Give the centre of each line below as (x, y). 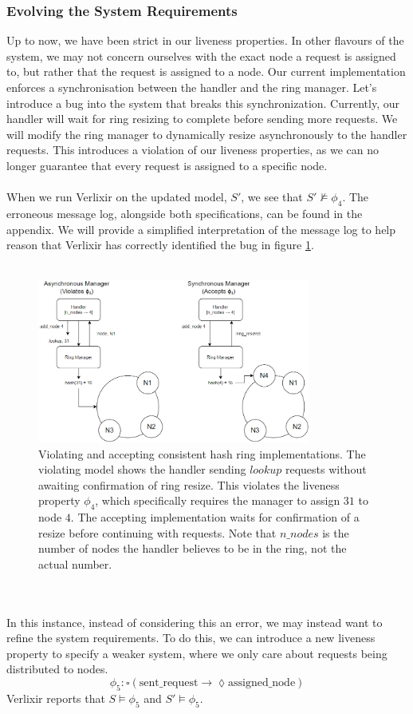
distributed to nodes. (57, 669)
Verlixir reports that (56, 698)
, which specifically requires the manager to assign (218, 500)
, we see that (272, 197)
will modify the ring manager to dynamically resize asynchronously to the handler (207, 134)
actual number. (75, 563)
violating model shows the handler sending (142, 469)
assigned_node (262, 683)
